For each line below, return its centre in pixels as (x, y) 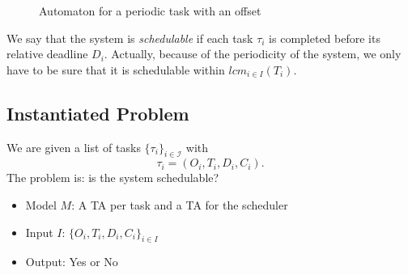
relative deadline (47, 54)
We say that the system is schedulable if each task (130, 38)
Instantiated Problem (98, 113)
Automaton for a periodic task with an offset (150, 11)
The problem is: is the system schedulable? (113, 178)
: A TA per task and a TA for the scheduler (180, 204)
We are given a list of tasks (74, 147)
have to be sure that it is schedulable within (116, 69)
